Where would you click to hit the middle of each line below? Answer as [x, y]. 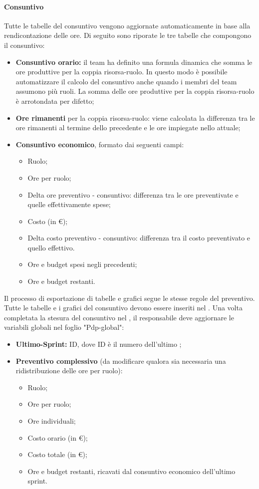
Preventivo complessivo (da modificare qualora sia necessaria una [121, 361]
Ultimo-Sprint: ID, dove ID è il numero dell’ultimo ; [99, 344]
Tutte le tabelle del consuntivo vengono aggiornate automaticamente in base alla [127, 25]
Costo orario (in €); [58, 437]
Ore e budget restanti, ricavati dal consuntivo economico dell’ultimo [131, 471]
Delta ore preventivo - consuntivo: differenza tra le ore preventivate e [133, 194]
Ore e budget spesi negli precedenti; [82, 264]
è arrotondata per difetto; [55, 101]
